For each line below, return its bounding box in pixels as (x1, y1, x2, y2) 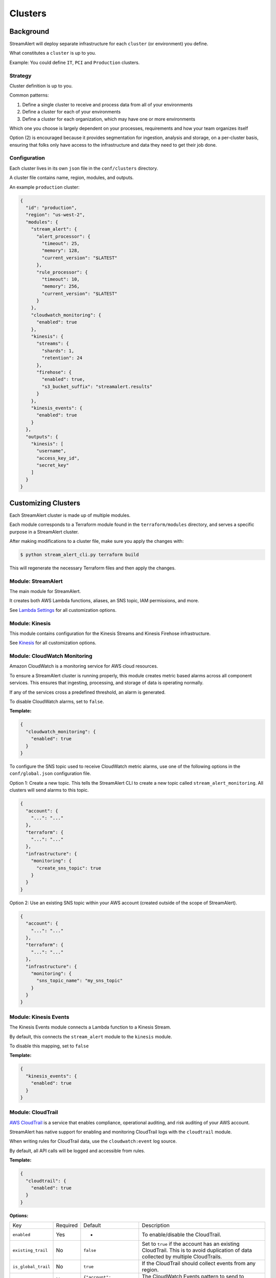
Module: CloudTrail (9, 1109, 58, 1116)
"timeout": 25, (41, 240, 80, 246)
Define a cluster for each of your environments (22, 109, 121, 115)
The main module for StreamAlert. (9, 588, 81, 595)
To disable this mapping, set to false (9, 1043, 89, 1049)
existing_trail (12, 1247, 48, 1253)
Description (142, 1222, 170, 1229)
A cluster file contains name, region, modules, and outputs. (9, 174, 134, 181)
